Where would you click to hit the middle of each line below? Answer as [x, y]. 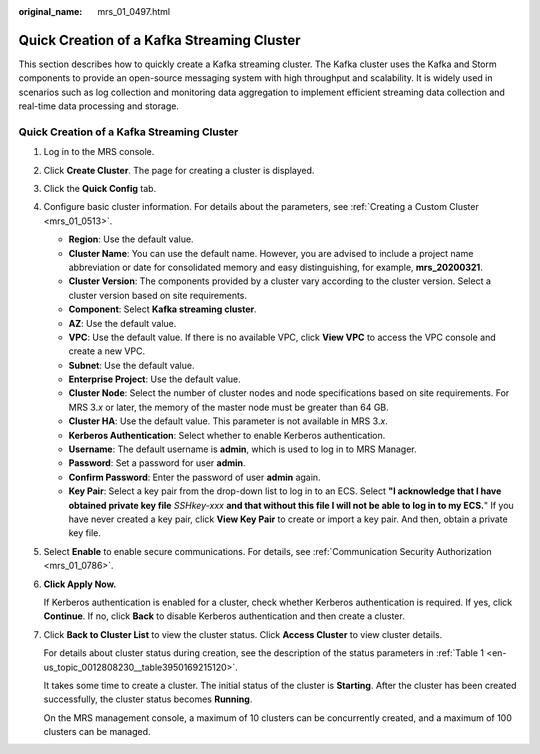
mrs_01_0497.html [133, 11]
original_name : [50, 11]
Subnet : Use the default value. [131, 365]
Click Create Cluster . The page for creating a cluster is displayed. [179, 170]
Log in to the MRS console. [99, 152]
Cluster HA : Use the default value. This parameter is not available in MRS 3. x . [228, 421]
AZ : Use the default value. [122, 323]
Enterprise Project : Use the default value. [155, 379]
